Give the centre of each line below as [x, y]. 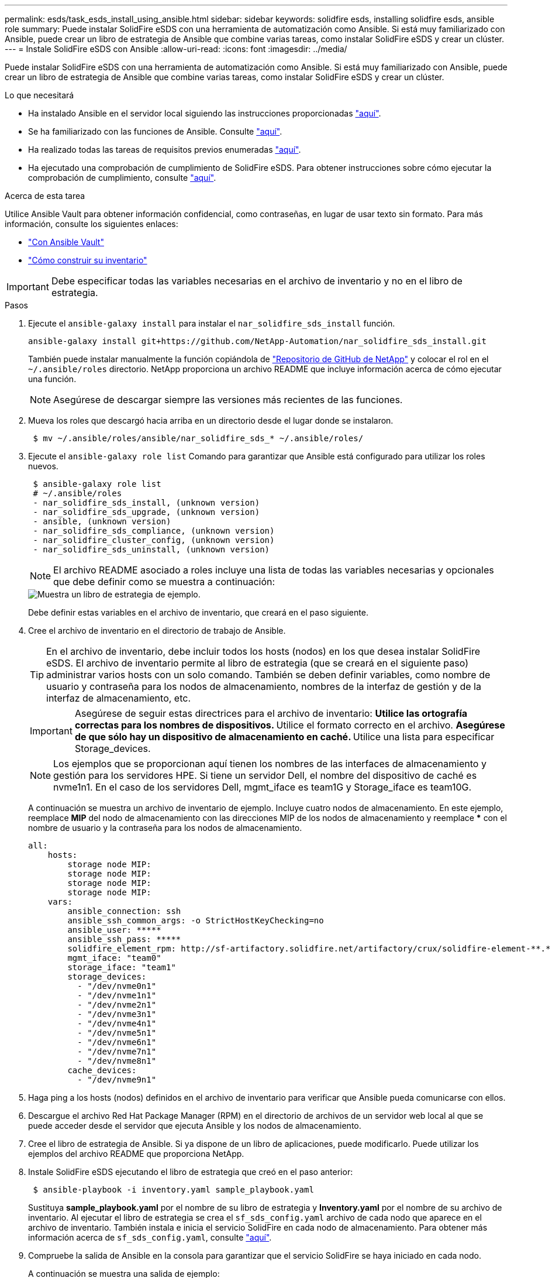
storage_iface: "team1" [122, 967]
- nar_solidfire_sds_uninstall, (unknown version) [151, 549]
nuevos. [43, 466]
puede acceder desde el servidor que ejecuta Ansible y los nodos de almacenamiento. [195, 1126]
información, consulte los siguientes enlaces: [92, 224]
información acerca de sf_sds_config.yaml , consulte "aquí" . [150, 1237]
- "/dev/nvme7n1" [117, 1052]
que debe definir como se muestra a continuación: [164, 582]
